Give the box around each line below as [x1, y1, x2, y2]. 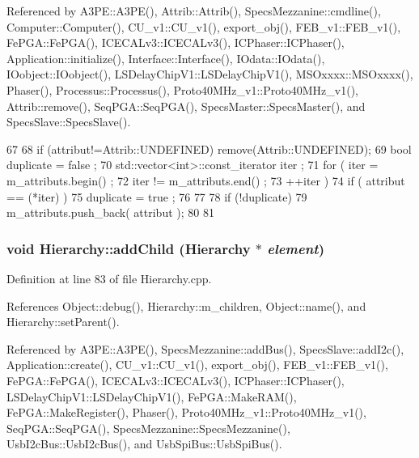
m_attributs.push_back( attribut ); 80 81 [6, 204, 214, 221]
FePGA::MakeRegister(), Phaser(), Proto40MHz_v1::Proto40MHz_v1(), [6, 404, 366, 421]
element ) [267, 238, 324, 258]
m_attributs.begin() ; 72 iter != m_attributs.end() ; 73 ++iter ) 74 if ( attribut [6, 172, 405, 189]
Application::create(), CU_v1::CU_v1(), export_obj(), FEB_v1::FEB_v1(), [6, 356, 388, 373]
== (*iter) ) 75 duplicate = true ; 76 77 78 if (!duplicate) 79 [6, 188, 307, 205]
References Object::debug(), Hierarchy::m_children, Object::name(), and [6, 297, 366, 314]
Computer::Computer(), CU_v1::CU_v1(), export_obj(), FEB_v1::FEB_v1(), [6, 18, 401, 35]
